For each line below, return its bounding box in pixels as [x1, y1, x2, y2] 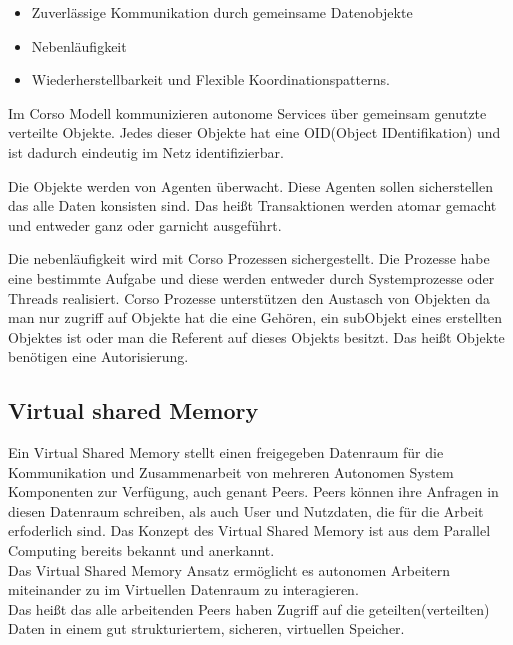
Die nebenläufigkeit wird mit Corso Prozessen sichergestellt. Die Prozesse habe [8, 248, 490, 269]
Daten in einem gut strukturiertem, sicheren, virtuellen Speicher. [8, 618, 405, 639]
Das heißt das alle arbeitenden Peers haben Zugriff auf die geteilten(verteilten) [8, 598, 490, 619]
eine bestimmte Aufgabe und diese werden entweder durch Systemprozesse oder [8, 267, 495, 288]
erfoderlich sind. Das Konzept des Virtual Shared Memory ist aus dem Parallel [8, 520, 491, 541]
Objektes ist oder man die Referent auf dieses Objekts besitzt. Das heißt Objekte [8, 326, 505, 347]
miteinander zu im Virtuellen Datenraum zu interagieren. [8, 579, 359, 600]
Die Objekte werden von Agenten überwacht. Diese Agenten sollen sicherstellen [8, 175, 493, 196]
